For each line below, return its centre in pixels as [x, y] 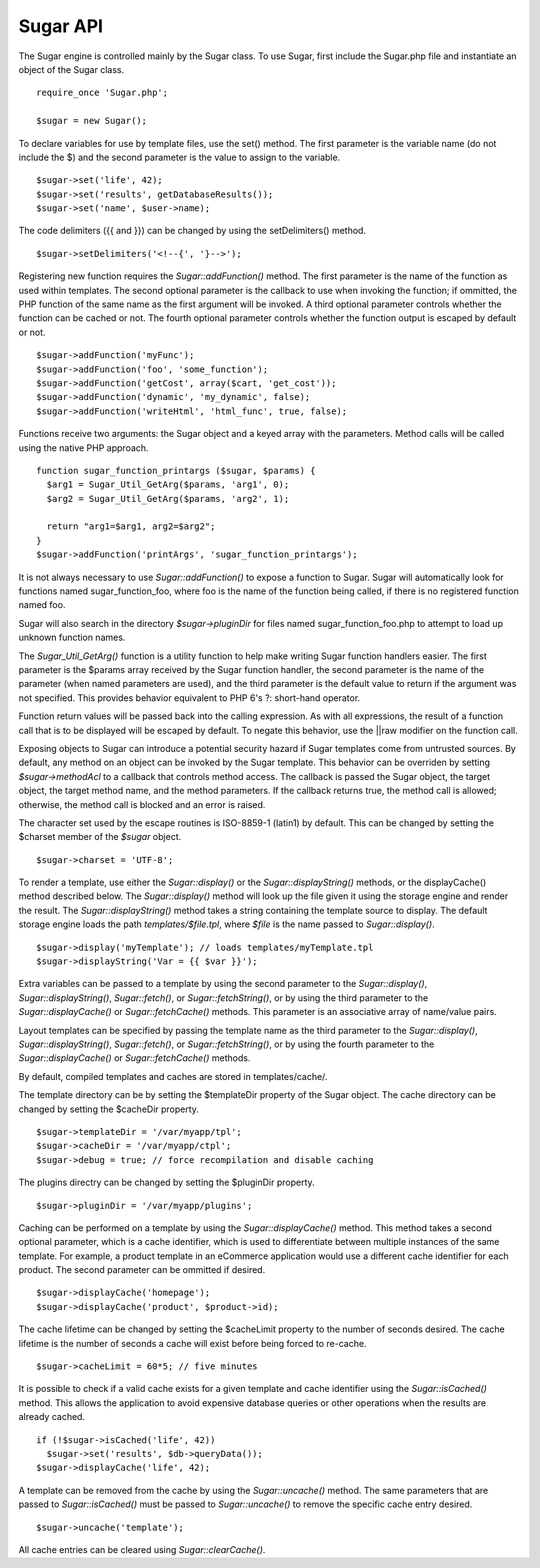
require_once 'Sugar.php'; [102, 93]
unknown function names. [72, 637]
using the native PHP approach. [83, 447]
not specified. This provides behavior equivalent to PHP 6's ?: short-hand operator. [189, 697]
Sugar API [61, 26]
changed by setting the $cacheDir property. [109, 1109]
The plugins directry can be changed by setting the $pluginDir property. [166, 1182]
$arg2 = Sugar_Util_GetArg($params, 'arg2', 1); [168, 498]
